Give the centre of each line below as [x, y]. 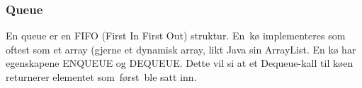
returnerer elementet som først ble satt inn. [101, 77]
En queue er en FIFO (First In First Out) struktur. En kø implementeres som [176, 36]
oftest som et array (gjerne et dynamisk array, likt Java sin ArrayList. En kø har [181, 49]
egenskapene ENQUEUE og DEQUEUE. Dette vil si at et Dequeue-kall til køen [180, 63]
